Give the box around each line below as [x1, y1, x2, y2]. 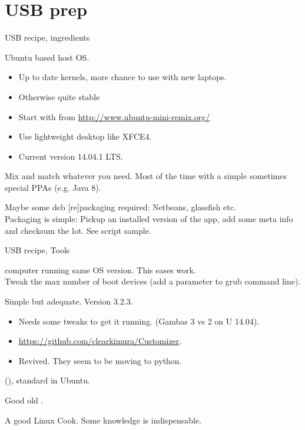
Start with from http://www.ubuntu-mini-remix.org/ [18, 110, 210, 123]
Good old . [5, 394, 44, 406]
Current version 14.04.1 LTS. [18, 150, 123, 162]
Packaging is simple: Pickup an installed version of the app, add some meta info [5, 213, 293, 225]
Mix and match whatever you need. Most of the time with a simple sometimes [5, 170, 287, 182]
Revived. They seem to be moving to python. [18, 354, 182, 366]
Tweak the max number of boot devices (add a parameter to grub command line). [5, 275, 301, 287]
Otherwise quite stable [18, 90, 100, 102]
